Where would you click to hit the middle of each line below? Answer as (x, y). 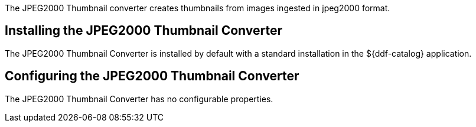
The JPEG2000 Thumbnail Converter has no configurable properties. (139, 99)
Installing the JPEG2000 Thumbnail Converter (144, 31)
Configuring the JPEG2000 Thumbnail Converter (152, 76)
